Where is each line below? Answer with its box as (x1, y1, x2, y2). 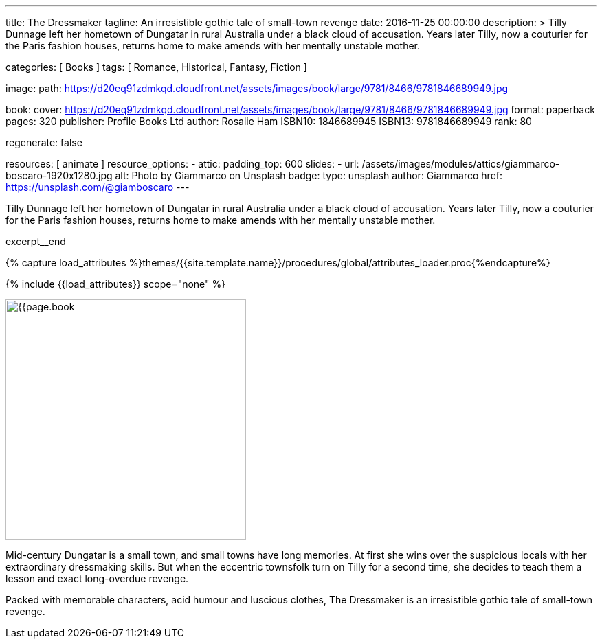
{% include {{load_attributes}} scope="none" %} (5, 278, 226, 290)
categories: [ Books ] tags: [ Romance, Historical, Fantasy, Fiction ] (5, 61, 307, 73)
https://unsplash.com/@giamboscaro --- (5, 181, 190, 193)
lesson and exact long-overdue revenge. (5, 573, 189, 584)
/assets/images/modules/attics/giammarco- (361, 158, 560, 170)
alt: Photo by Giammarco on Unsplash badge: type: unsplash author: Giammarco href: (115, 170, 503, 181)
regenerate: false (5, 137, 82, 148)
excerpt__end (5, 235, 66, 247)
